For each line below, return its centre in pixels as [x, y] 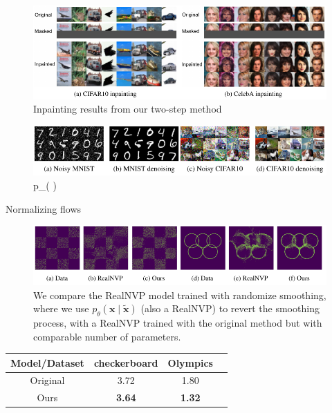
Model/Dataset [47, 362]
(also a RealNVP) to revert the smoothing [230, 308]
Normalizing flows [44, 208]
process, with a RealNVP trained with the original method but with [178, 322]
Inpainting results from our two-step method [128, 109]
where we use [61, 308]
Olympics [190, 362]
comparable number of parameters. [107, 336]
